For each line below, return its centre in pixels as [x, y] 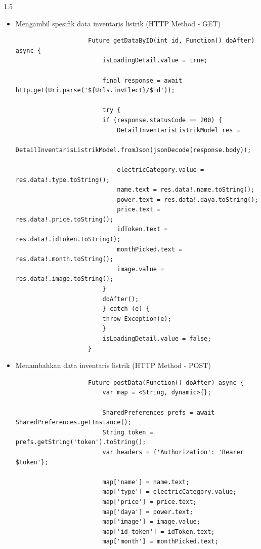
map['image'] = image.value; [151, 522]
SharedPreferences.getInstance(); [73, 423]
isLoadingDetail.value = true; [155, 61]
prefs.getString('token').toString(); [81, 442]
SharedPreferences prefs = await [159, 412]
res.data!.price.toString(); [64, 219]
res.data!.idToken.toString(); [68, 240]
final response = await [142, 80]
